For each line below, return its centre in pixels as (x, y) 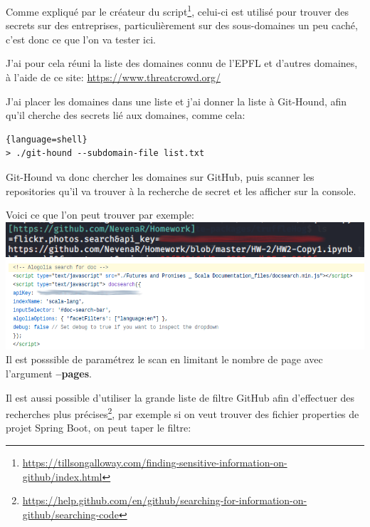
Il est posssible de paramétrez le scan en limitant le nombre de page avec (164, 359)
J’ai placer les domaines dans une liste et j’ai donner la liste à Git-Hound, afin (176, 101)
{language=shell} (47, 139)
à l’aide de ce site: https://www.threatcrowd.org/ (113, 77)
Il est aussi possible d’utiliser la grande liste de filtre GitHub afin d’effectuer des (180, 397)
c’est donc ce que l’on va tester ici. (81, 39)
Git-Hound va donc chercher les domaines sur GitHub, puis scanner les (160, 177)
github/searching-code (70, 514)
